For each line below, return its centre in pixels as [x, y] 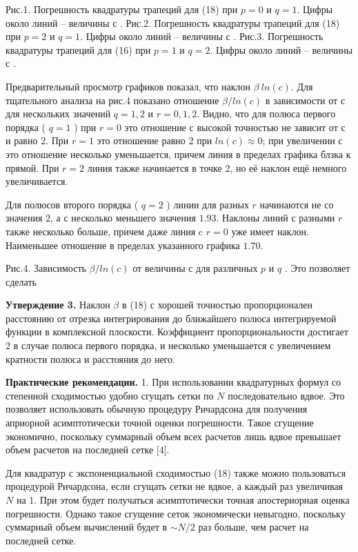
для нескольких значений [58, 114]
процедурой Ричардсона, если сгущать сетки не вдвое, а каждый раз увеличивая [175, 486]
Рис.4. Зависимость [46, 268]
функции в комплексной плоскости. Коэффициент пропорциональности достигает [177, 332]
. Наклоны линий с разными [276, 218]
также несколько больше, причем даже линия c [105, 231]
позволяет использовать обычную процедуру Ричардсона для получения [157, 409]
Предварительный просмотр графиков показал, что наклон [128, 86]
